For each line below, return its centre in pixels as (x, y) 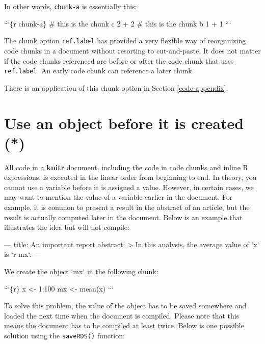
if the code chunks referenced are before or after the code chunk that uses (119, 60)
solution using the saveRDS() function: (64, 335)
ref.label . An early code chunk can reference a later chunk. (99, 71)
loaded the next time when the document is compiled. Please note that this (122, 315)
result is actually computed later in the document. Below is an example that (123, 217)
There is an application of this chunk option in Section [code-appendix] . (116, 87)
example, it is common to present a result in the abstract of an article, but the (127, 207)
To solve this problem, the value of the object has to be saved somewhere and (125, 306)
